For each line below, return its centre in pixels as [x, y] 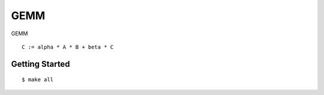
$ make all [38, 80]
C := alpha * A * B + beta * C [68, 47]
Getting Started [40, 64]
